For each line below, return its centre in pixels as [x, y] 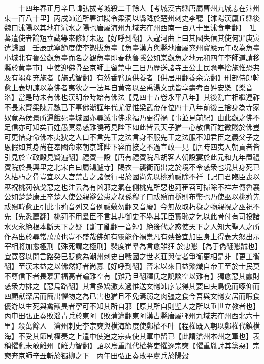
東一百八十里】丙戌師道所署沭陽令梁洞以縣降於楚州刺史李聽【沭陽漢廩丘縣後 [132, 17]
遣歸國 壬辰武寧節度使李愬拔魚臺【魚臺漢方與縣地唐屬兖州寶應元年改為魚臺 [132, 47]
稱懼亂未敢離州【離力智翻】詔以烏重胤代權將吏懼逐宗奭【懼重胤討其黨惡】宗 [132, 345]
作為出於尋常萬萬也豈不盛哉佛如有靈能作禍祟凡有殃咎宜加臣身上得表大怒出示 [132, 236]
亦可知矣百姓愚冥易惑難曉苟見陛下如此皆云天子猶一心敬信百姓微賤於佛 [135, 127]
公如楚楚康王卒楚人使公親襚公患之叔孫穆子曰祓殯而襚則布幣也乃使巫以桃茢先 [132, 196]
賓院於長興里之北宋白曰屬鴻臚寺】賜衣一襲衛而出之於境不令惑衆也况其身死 [128, 167]
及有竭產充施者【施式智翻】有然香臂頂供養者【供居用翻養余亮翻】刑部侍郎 [128, 77]
